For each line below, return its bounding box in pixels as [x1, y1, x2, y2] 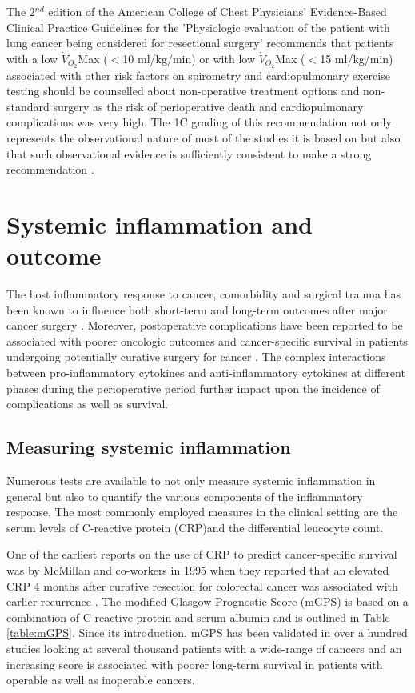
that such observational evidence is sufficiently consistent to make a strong [6, 145, 372, 162]
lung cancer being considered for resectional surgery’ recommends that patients [6, 34, 394, 51]
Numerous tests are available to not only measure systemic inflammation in [6, 472, 376, 489]
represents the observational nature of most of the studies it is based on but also [6, 130, 401, 146]
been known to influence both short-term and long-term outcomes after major [6, 301, 388, 318]
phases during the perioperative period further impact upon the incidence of [6, 379, 380, 396]
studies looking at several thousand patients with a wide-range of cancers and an [6, 640, 402, 656]
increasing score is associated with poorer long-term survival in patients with [6, 655, 383, 672]
